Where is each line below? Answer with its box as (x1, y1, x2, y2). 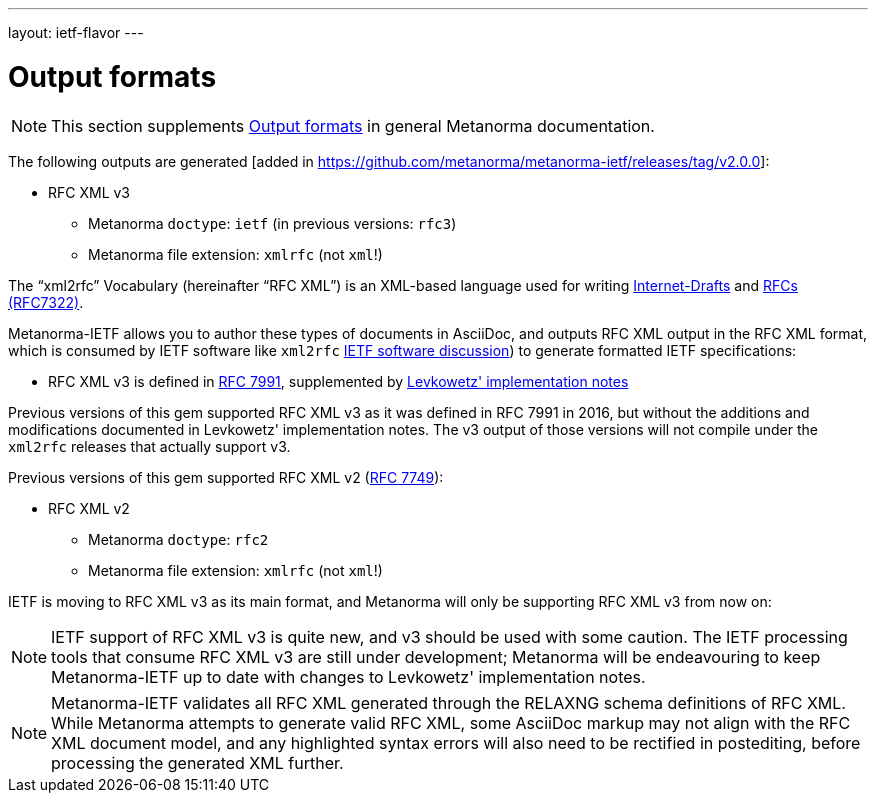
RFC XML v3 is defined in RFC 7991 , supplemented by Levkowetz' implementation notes (48, 372, 629, 390)
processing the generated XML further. (51, 752, 344, 773)
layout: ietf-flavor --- (8, 24, 144, 41)
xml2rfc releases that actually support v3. (8, 437, 291, 455)
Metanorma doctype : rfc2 (88, 530, 269, 548)
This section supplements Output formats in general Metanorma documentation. (51, 115, 655, 136)
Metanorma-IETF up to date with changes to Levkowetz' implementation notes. (51, 666, 646, 687)
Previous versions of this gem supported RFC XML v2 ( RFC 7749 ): (8, 468, 444, 486)
